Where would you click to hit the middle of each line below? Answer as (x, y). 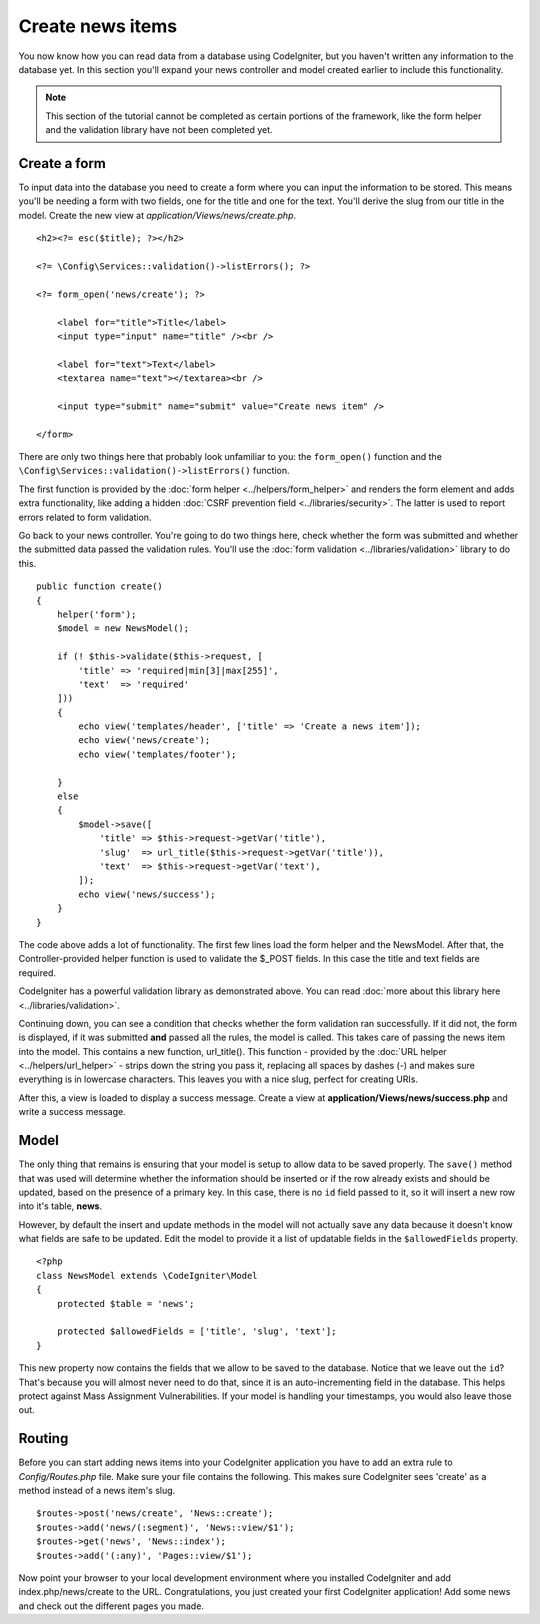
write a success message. (72, 1112)
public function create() (100, 586)
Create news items (98, 26)
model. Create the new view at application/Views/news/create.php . (157, 215)
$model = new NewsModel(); (123, 628)
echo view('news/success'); (147, 894)
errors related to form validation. (85, 517)
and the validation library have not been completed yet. (159, 130)
